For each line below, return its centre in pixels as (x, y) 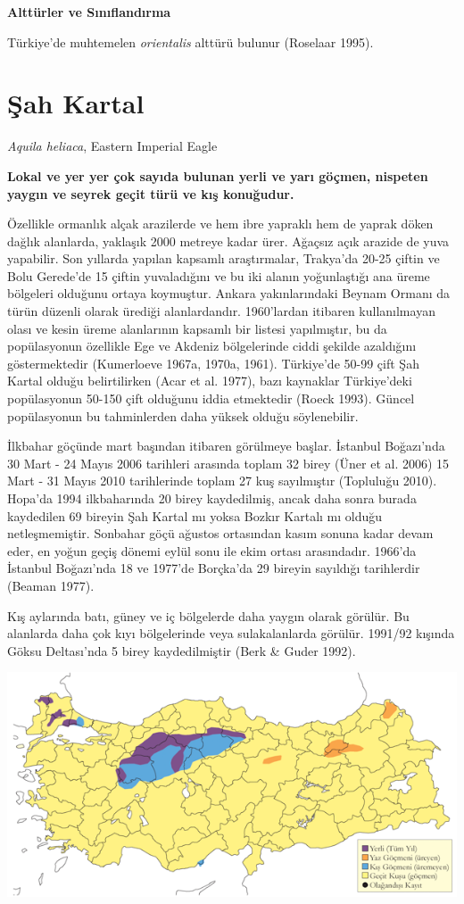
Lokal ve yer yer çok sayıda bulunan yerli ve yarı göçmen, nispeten (218, 175)
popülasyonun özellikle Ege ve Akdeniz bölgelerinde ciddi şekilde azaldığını (212, 346)
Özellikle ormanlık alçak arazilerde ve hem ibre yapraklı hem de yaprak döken (220, 224)
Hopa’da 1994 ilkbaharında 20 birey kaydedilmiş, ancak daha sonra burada (212, 498)
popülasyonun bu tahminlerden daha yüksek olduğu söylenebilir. (183, 415)
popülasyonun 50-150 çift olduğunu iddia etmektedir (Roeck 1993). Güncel (211, 398)
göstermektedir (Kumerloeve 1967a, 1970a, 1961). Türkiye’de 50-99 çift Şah (213, 363)
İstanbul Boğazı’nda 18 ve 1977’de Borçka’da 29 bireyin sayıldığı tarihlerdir (214, 568)
